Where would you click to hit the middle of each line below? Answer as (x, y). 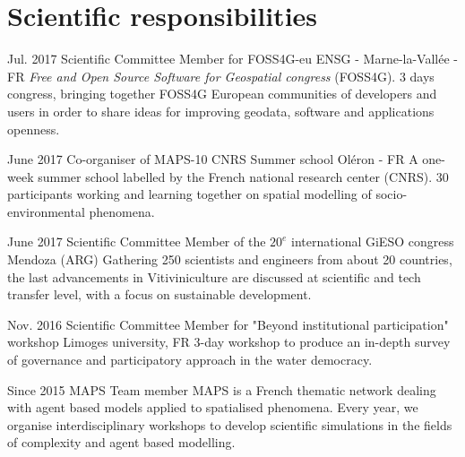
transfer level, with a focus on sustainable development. (159, 294)
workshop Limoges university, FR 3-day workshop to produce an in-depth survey (229, 342)
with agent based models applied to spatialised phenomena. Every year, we (213, 407)
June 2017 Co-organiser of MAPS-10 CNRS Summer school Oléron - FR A (213, 159)
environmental (46, 211)
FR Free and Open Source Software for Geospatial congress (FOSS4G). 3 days (221, 76)
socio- (392, 194)
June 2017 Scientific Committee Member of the (137, 241)
